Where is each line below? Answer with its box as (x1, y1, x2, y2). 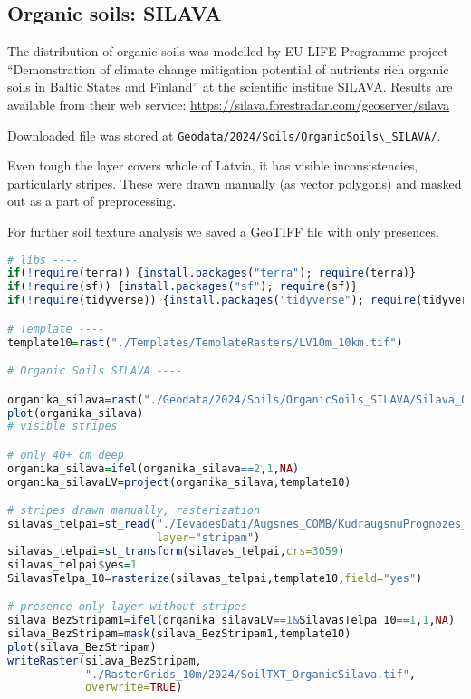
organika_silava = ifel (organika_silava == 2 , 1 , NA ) (7, 461, 300, 475)
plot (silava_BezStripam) (7, 640, 157, 654)
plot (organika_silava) (7, 406, 144, 420)
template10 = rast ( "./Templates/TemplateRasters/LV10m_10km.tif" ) (7, 335, 403, 349)
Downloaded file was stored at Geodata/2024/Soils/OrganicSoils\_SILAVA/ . (7, 125, 441, 144)
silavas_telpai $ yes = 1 (7, 558, 138, 571)
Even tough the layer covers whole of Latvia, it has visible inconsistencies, (7, 156, 418, 175)
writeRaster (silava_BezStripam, (7, 654, 202, 667)
